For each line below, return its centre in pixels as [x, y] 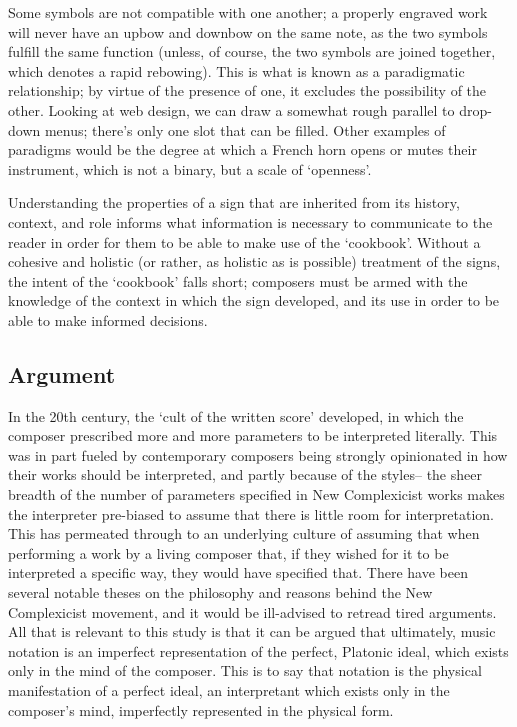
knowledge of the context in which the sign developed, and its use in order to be [254, 300]
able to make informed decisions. [108, 319]
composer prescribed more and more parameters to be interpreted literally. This [253, 435]
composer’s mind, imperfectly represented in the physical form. [201, 709]
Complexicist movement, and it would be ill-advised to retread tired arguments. [252, 611]
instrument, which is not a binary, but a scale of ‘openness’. [190, 168]
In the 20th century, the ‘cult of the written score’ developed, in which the [236, 415]
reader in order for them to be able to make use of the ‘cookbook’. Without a [244, 241]
